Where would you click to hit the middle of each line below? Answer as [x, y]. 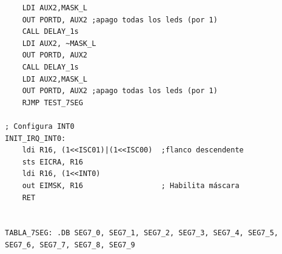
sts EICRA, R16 [52, 162]
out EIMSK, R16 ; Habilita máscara [131, 185]
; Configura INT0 [40, 126]
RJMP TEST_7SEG [52, 103]
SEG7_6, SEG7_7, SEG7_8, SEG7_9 [70, 245]
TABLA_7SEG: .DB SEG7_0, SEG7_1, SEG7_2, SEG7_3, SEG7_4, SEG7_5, [142, 233]
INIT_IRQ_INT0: [35, 138]
